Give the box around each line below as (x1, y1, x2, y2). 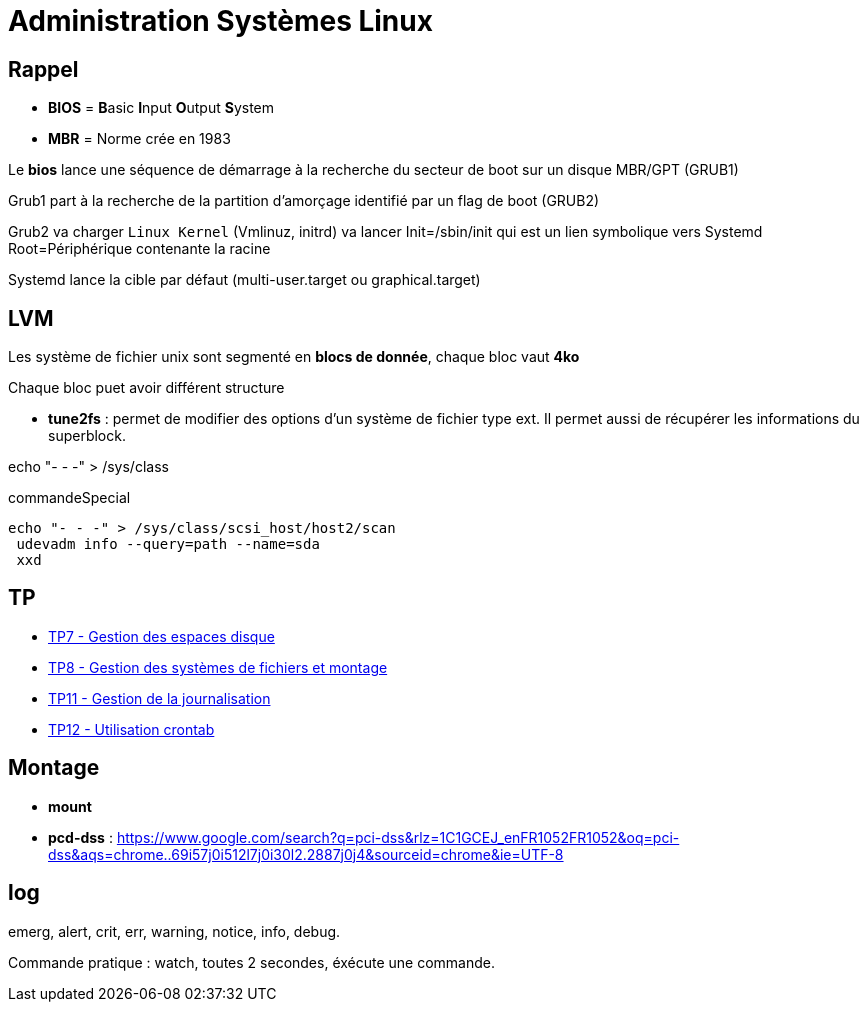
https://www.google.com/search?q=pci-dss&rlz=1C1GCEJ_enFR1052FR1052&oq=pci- (116, 828, 680, 846)
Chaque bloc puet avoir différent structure (8, 379, 285, 397)
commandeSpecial (8, 489, 131, 507)
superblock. (48, 427, 126, 445)
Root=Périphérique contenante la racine (8, 240, 271, 258)
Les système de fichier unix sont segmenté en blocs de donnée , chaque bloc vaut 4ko (8, 348, 580, 366)
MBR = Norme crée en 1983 (48, 130, 231, 148)
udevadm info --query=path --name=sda (16, 536, 320, 553)
